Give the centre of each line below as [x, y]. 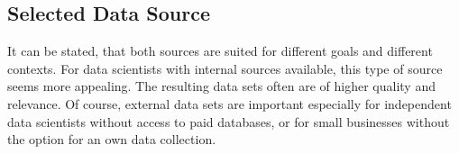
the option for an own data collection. [112, 139]
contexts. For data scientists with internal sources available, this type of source [225, 68]
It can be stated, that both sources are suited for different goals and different [220, 51]
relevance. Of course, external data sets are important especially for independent [229, 103]
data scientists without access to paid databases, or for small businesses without [229, 121]
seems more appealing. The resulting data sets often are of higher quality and [221, 86]
